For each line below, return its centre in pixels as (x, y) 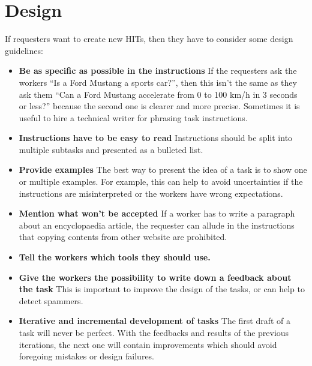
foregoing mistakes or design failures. (86, 356)
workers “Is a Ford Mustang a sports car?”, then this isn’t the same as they (158, 82)
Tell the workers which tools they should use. (115, 257)
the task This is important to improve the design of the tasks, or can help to (162, 289)
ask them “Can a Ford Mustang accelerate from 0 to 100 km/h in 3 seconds (158, 94)
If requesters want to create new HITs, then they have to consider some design (149, 39)
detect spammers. (51, 300)
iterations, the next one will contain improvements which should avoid (148, 344)
